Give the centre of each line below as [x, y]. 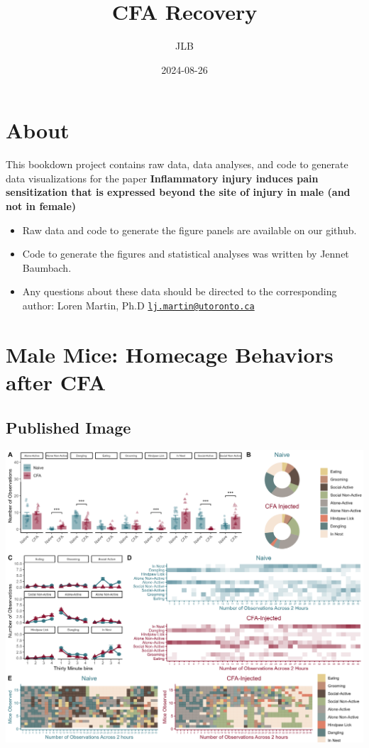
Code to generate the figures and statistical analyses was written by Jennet [186, 254]
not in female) [41, 206]
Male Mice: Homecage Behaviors [170, 354]
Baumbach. [47, 267]
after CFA [56, 382]
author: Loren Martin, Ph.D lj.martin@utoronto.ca [138, 305]
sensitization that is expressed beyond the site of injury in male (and [178, 192]
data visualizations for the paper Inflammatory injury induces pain [162, 178]
